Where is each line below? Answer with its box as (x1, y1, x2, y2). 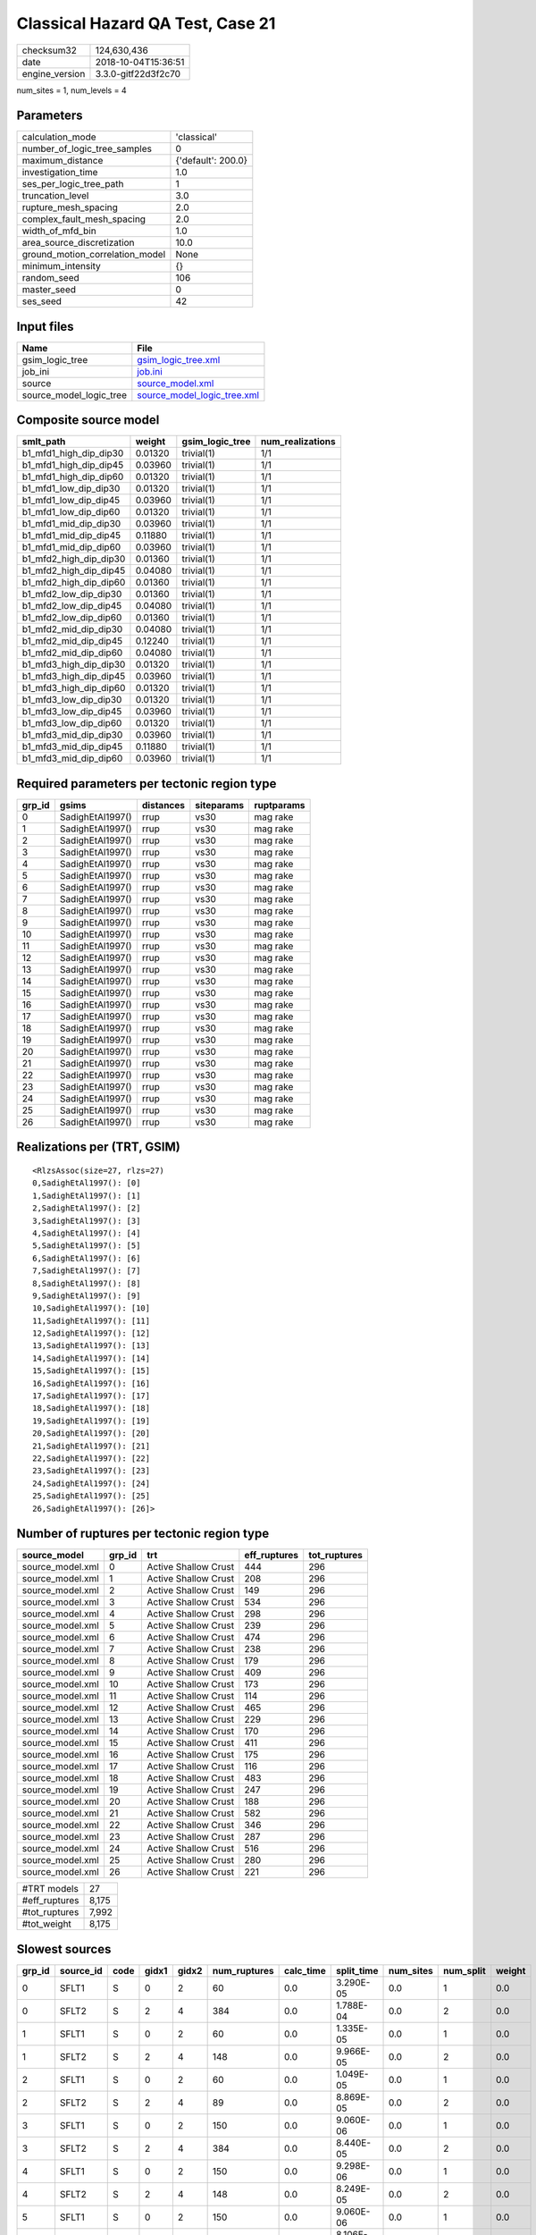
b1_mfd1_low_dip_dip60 (21, 506, 121, 519)
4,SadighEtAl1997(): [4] (32, 1227, 141, 1238)
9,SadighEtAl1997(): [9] (32, 1290, 141, 1301)
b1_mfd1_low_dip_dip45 (21, 494, 121, 507)
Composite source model (16, 412, 160, 428)
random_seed (21, 272, 80, 284)
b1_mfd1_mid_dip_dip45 (21, 529, 121, 542)
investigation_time (21, 166, 98, 179)
